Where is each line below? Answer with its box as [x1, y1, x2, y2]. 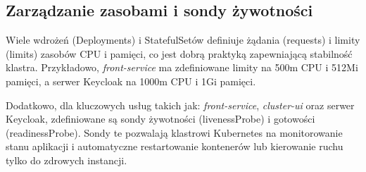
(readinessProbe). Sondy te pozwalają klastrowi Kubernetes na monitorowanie [6, 125, 343, 140]
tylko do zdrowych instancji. [6, 152, 127, 167]
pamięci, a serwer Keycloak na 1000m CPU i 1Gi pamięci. [6, 73, 256, 88]
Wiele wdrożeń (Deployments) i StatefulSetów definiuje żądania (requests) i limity [6, 32, 360, 47]
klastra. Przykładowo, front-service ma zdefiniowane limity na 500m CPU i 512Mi [6, 60, 358, 75]
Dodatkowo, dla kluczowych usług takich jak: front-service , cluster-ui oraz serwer [6, 97, 355, 112]
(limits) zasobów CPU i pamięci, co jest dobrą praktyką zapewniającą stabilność [6, 46, 353, 61]
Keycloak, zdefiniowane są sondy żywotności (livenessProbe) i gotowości [6, 111, 315, 126]
